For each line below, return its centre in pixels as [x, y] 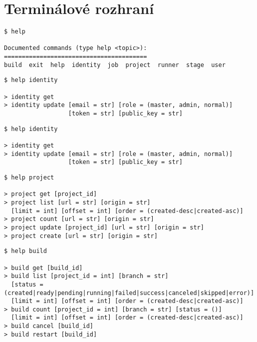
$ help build [25, 251]
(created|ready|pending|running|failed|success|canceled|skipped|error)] [129, 293]
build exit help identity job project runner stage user [115, 65]
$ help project [29, 177]
